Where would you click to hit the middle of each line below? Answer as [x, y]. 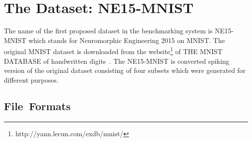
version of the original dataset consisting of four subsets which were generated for [125, 70]
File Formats [37, 106]
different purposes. [31, 79]
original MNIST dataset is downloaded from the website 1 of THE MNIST [113, 50]
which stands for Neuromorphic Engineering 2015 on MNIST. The [126, 40]
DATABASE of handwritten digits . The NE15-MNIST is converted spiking [117, 61]
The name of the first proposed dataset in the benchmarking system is [108, 31]
